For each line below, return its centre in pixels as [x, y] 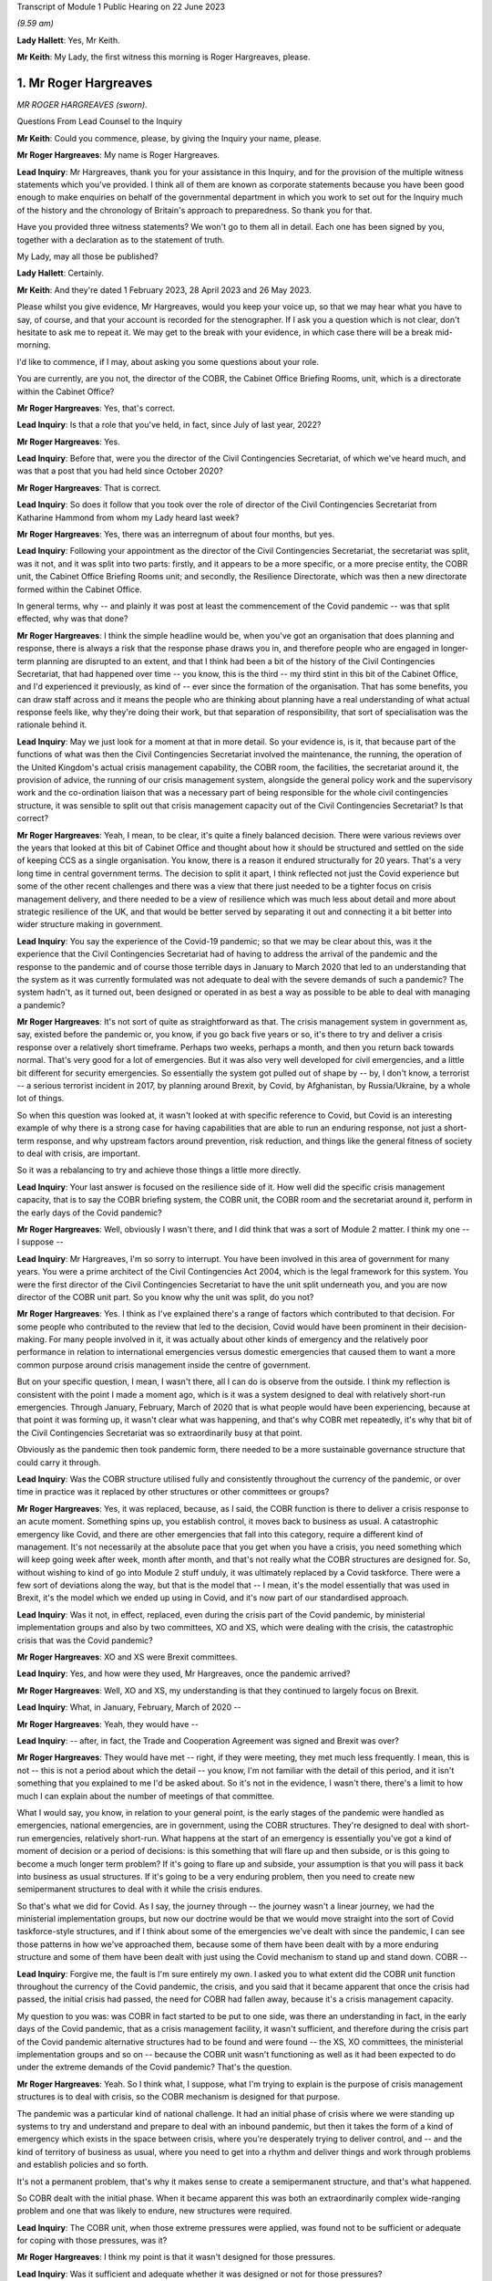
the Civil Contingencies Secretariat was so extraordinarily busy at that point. [159, 1432]
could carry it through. [59, 1462]
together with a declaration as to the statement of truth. [121, 240]
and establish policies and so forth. [83, 2165]
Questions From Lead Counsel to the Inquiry [99, 121]
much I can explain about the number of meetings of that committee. [146, 1796]
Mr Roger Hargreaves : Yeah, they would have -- [108, 1724]
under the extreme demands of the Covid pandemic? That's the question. [154, 2067]
